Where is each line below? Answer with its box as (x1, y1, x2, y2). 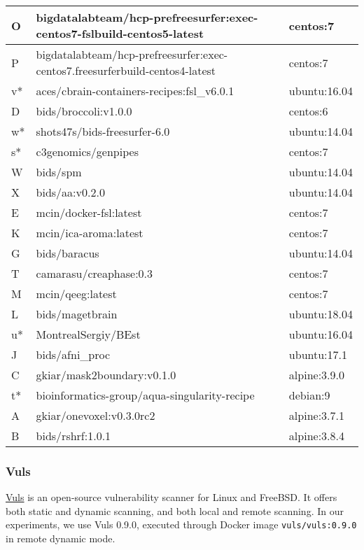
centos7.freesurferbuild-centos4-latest (36, 62, 216, 78)
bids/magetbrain (36, 306, 118, 322)
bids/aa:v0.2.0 (36, 184, 105, 200)
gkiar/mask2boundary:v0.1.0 (36, 367, 176, 383)
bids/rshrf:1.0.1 (36, 428, 111, 444)
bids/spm (36, 164, 82, 180)
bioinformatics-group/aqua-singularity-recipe (36, 387, 255, 403)
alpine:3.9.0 (288, 367, 344, 383)
